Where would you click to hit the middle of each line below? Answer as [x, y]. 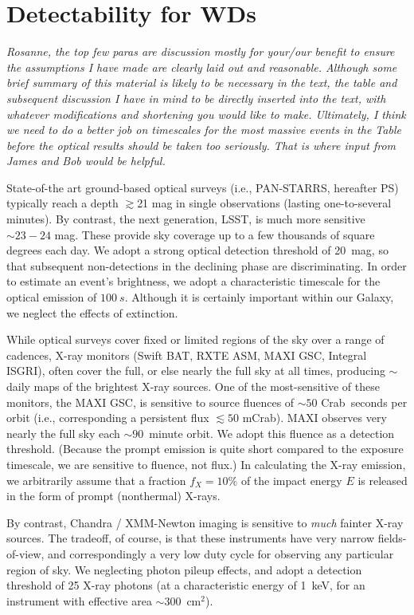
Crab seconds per [364, 402]
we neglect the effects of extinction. [92, 312]
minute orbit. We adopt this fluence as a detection [272, 433]
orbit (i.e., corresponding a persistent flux [108, 418]
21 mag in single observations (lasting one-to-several [264, 203]
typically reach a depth [62, 203]
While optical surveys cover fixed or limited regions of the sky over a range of [195, 339]
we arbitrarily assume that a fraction [96, 480]
